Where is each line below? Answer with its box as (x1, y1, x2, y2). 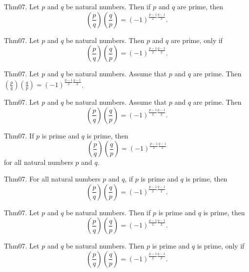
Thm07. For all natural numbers (4, 174, 101, 184)
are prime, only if (170, 35, 223, 45)
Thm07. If (4, 130, 34, 140)
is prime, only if (197, 241, 245, 251)
